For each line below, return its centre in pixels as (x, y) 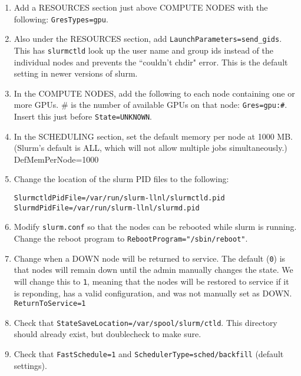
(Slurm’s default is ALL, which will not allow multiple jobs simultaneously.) (150, 148)
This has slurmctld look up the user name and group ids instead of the (143, 50)
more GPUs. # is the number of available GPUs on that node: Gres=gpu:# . (150, 105)
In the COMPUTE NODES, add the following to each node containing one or (154, 93)
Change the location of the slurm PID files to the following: (121, 179)
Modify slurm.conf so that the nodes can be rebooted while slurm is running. (155, 227)
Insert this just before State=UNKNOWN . (83, 116)
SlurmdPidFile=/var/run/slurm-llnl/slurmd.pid (107, 208)
